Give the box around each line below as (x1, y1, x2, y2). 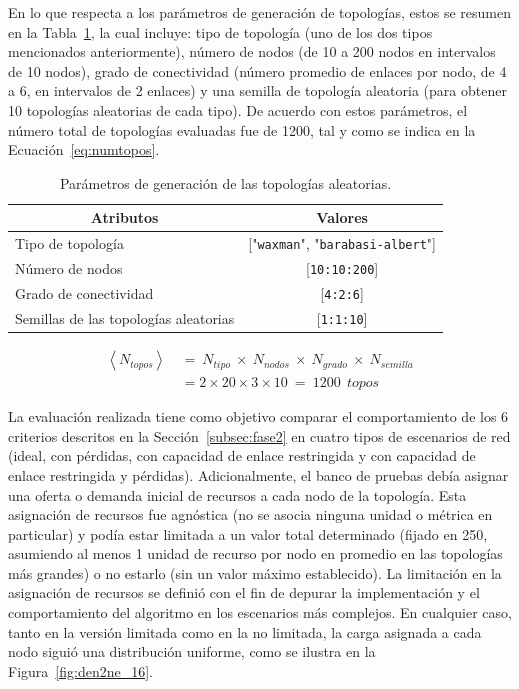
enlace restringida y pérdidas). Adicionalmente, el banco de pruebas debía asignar (8, 464, 509, 485)
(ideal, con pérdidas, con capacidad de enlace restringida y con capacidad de (8, 445, 476, 466)
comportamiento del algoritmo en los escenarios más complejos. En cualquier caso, (8, 602, 512, 623)
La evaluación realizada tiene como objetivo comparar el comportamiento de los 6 (8, 406, 509, 427)
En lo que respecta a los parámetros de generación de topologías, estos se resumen (8, 2, 511, 22)
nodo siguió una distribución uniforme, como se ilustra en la (8, 641, 376, 662)
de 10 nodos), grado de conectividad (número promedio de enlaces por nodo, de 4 (8, 60, 507, 81)
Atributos (90, 207, 159, 228)
